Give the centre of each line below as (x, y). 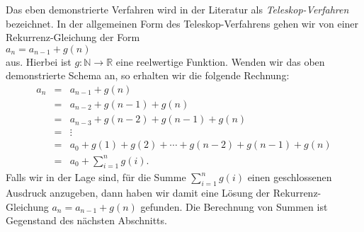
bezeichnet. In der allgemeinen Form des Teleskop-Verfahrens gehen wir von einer (182, 23)
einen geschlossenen (290, 177)
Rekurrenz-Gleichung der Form (73, 37)
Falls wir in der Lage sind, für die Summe (96, 177)
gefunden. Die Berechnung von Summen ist (234, 206)
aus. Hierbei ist (39, 61)
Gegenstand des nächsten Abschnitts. (86, 220)
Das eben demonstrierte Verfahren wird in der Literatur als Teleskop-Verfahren (177, 9)
